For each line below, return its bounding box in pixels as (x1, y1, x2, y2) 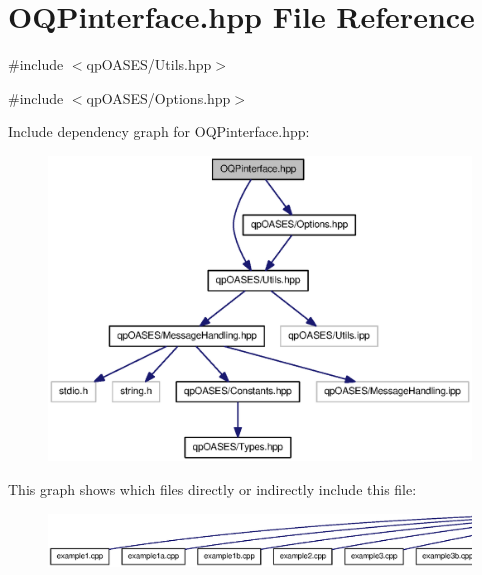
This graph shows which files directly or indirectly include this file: (8, 479, 417, 500)
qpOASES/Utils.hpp (86, 54, 212, 75)
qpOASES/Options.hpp (86, 87, 231, 108)
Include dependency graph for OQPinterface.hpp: (8, 121, 310, 142)
